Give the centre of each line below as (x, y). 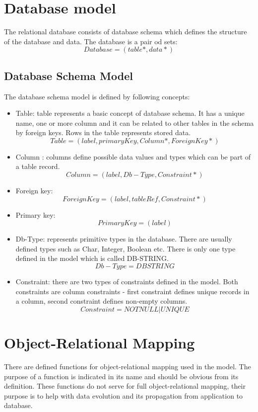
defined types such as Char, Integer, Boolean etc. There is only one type (126, 248)
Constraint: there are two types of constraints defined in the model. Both (127, 282)
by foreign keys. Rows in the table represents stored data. (103, 132)
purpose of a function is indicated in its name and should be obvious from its (121, 376)
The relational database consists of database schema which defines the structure (126, 32)
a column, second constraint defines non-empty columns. (101, 301)
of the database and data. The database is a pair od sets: (91, 41)
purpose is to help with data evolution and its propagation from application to (124, 395)
